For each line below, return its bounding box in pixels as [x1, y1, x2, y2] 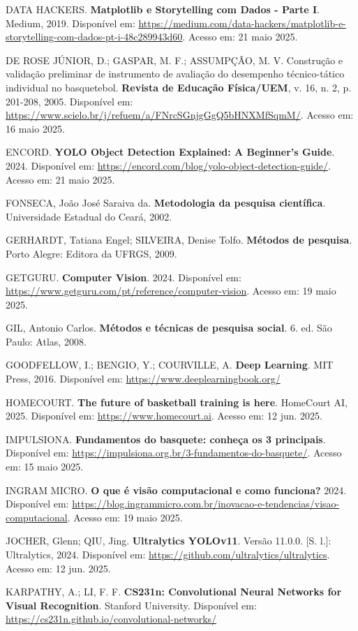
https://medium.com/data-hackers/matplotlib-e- [138, 15, 346, 30]
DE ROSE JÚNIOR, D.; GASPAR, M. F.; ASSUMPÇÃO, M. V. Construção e [6, 52, 343, 67]
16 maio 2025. [6, 121, 65, 135]
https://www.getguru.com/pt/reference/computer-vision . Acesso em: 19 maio [6, 283, 336, 298]
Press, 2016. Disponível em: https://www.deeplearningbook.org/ [6, 371, 281, 386]
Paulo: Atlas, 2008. [6, 334, 87, 348]
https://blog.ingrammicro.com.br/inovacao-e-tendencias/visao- [72, 496, 340, 511]
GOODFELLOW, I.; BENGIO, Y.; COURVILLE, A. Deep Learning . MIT [6, 357, 334, 372]
